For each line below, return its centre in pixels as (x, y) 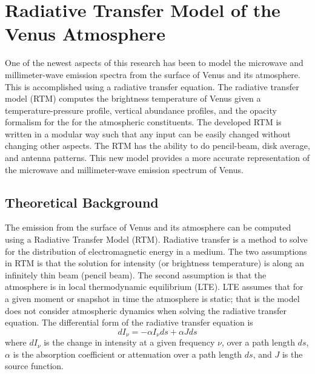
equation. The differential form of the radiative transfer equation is (129, 322)
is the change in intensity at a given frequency (129, 342)
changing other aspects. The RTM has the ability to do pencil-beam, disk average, (157, 146)
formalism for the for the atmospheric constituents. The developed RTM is (143, 122)
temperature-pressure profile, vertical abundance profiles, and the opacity (141, 110)
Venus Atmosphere (85, 34)
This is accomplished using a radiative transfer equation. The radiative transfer (152, 86)
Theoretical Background (82, 202)
